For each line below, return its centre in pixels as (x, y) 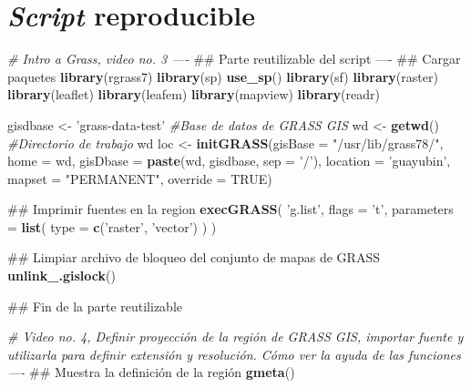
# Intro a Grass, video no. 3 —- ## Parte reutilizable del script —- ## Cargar (234, 59)
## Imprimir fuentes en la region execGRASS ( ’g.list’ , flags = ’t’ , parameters (230, 209)
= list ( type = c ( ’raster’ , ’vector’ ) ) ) (112, 226)
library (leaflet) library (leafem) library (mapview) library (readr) (194, 94)
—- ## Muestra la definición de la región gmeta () (151, 372)
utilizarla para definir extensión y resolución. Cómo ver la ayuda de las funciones (234, 354)
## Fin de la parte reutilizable (95, 306)
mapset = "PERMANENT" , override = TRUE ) (140, 178)
